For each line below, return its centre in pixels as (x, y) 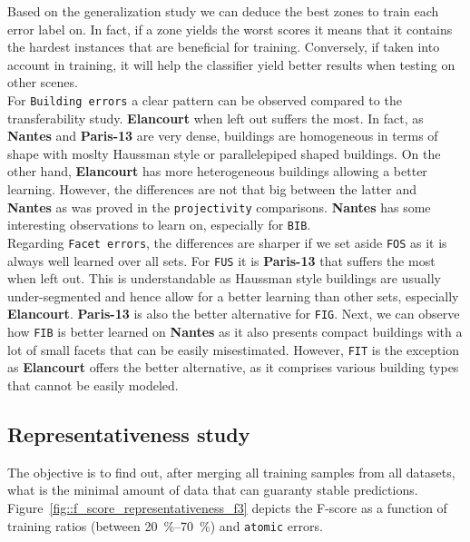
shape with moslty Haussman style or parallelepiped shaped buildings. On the (224, 153)
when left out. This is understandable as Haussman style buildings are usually (224, 278)
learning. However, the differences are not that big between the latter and (212, 189)
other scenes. (43, 82)
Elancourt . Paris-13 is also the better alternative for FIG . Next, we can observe (234, 314)
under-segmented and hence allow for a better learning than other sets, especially (233, 296)
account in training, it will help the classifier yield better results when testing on (231, 64)
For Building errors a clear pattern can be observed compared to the (205, 99)
